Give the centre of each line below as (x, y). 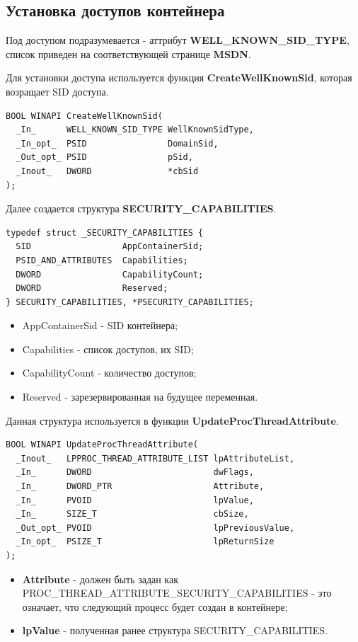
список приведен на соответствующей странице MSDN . (128, 53)
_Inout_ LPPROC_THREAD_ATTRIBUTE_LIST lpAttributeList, (155, 458)
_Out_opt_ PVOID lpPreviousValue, (155, 528)
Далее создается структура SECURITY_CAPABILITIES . (141, 208)
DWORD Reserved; (92, 288)
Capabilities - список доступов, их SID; (108, 349)
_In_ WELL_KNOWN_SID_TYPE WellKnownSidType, (135, 130)
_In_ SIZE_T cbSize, (132, 514)
